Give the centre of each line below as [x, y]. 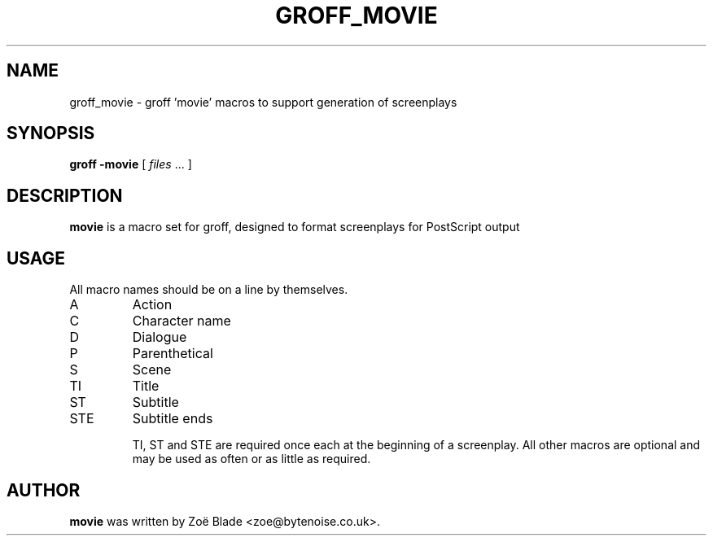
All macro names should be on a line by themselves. [209, 290]
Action [152, 305]
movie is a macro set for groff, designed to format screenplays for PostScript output [295, 227]
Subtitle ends [173, 419]
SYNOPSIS [51, 133]
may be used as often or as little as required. [252, 459]
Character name [182, 321]
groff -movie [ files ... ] [131, 164]
